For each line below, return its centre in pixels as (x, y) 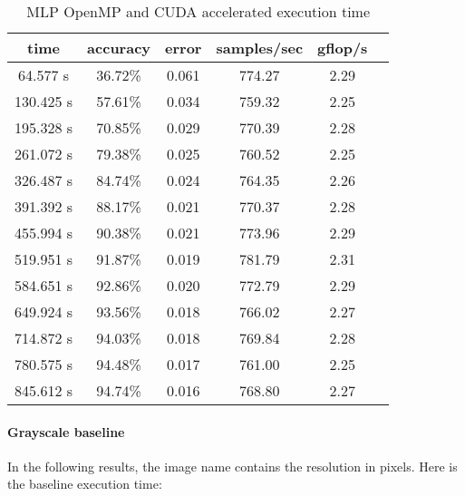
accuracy (119, 48)
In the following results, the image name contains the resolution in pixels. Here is (232, 466)
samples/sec (260, 48)
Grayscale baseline (66, 431)
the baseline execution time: (85, 484)
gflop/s (343, 48)
